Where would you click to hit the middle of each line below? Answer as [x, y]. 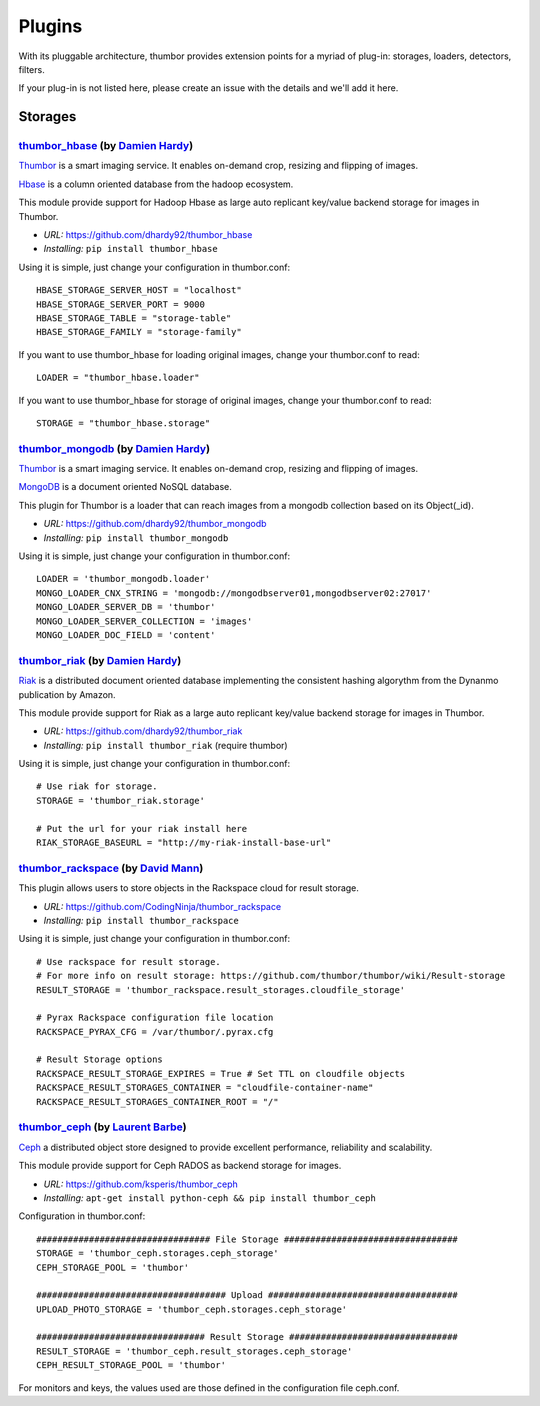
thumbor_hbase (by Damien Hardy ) [106, 146]
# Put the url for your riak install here [142, 828]
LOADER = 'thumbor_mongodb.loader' [123, 579]
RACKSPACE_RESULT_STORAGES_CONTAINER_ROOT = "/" [157, 1101]
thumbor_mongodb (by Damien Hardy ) [114, 448]
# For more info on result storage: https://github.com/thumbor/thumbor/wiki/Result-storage [271, 976]
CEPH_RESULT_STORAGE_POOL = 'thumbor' [131, 1365]
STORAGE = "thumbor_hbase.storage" [123, 423]
